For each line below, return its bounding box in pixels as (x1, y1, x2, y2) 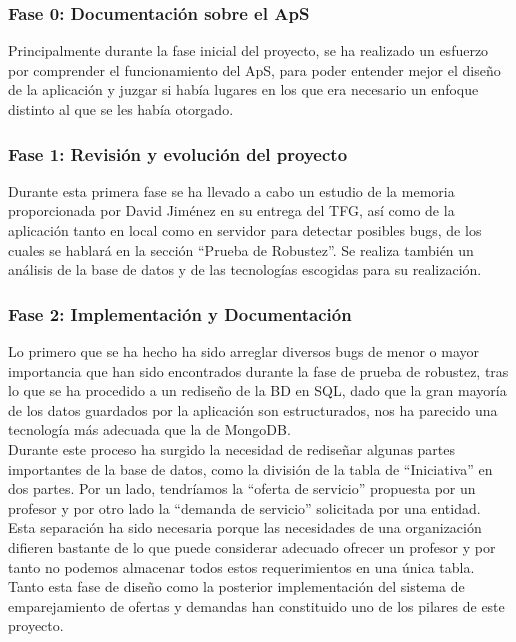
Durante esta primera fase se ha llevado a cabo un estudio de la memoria (8, 180, 455, 201)
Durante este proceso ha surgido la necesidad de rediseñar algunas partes (8, 438, 456, 459)
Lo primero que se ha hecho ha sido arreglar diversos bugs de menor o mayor (8, 341, 480, 361)
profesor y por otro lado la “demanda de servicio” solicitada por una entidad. (8, 497, 481, 518)
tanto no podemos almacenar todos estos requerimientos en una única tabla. (8, 556, 475, 577)
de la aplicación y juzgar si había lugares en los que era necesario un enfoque (8, 79, 479, 100)
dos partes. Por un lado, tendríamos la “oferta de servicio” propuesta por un (8, 478, 476, 499)
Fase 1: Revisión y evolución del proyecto (8, 141, 348, 166)
